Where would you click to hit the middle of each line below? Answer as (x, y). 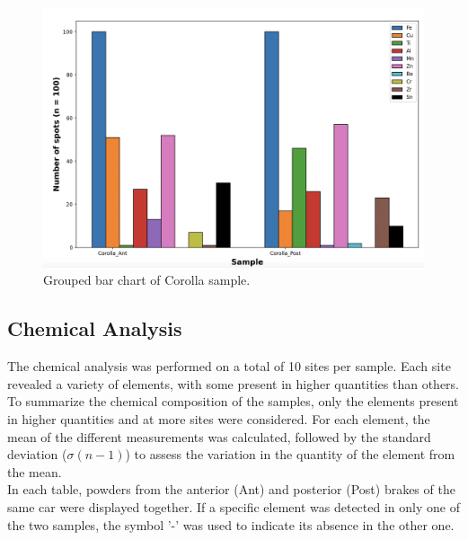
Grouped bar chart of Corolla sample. (147, 280)
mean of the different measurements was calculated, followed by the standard (219, 436)
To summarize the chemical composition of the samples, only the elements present (233, 401)
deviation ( (37, 454)
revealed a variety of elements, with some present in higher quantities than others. (233, 383)
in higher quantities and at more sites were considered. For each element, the (219, 419)
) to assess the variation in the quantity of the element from (290, 454)
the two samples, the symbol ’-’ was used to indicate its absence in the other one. (231, 524)
